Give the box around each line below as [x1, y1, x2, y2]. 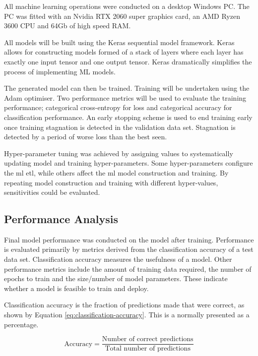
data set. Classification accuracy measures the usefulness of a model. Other [4, 254, 232, 264]
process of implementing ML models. [4, 66, 116, 76]
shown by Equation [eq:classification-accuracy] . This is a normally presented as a [4, 309, 250, 320]
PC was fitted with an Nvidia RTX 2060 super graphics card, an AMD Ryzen [4, 10, 240, 21]
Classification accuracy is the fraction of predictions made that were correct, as [4, 299, 245, 310]
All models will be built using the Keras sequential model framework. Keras [4, 37, 235, 47]
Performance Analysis [4, 211, 118, 227]
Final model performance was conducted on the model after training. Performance [4, 234, 254, 244]
